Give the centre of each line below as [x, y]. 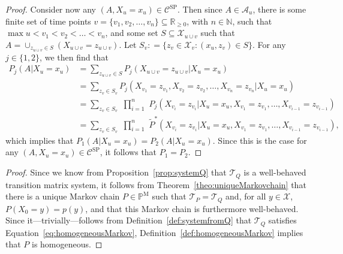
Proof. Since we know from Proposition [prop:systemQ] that [116, 172]
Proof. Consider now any [51, 9]
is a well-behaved [275, 172]
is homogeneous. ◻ [67, 244]
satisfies [282, 220]
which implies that [40, 140]
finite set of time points [48, 21]
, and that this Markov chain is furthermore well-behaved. [192, 208]
